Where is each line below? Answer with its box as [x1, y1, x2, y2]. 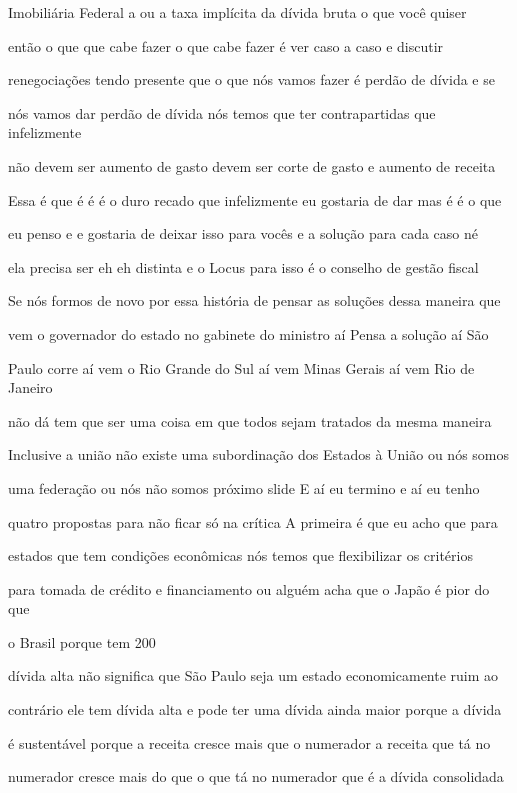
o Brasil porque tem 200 [8, 631, 156, 652]
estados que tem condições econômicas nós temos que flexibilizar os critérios [8, 545, 473, 566]
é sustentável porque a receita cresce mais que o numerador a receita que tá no [8, 732, 491, 753]
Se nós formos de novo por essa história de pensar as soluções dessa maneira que [8, 290, 501, 311]
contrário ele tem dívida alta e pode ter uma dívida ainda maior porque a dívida [8, 699, 502, 720]
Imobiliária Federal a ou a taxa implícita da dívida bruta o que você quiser [8, 2, 467, 22]
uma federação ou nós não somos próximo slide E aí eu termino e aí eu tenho [8, 477, 480, 498]
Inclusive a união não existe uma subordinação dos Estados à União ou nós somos [8, 444, 510, 465]
